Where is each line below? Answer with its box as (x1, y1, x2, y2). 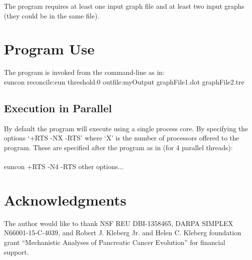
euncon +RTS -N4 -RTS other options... (4, 161, 124, 172)
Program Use (4, 39, 95, 59)
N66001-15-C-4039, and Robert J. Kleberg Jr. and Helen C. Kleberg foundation (4, 227, 241, 238)
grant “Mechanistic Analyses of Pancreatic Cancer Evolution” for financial (4, 237, 226, 247)
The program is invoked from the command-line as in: (4, 67, 165, 77)
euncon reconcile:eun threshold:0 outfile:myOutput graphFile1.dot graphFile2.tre (4, 76, 244, 87)
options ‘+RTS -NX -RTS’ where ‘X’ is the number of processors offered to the (4, 133, 239, 143)
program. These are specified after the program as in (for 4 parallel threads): (4, 142, 233, 152)
